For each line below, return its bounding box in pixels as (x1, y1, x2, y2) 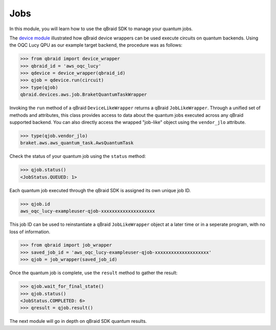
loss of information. (9, 229, 51, 235)
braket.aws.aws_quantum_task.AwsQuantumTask (20, 140, 134, 146)
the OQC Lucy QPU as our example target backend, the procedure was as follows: (9, 42, 182, 48)
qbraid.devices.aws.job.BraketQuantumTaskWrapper (20, 92, 147, 97)
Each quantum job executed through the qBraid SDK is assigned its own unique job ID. (9, 187, 191, 193)
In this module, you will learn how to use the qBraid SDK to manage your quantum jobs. (9, 26, 193, 32)
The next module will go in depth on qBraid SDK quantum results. (9, 318, 147, 324)
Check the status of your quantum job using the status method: (9, 153, 146, 159)
